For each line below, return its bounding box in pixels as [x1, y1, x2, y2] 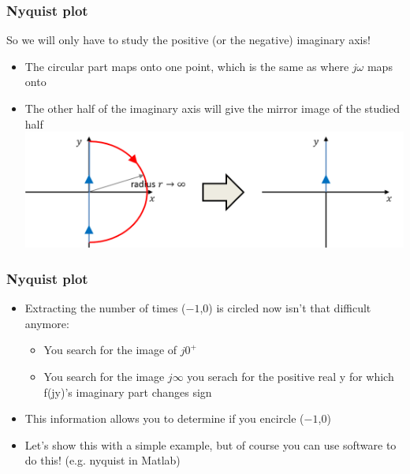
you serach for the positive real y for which [187, 368, 394, 385]
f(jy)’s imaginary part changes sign [43, 383, 212, 400]
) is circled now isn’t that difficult [208, 300, 371, 316]
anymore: [24, 315, 69, 331]
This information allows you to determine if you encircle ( [24, 410, 304, 427]
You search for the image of [43, 342, 177, 358]
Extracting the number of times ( [24, 300, 186, 316]
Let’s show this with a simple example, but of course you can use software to [24, 436, 397, 453]
